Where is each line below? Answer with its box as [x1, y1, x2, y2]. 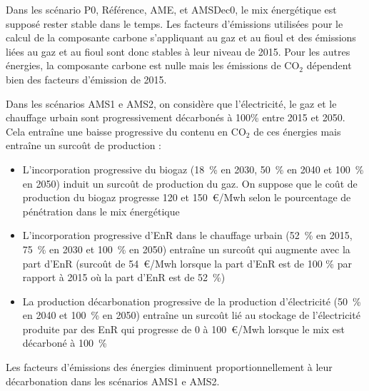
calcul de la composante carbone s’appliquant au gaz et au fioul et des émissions [6, 30, 356, 45]
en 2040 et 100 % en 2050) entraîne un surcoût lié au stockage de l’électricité [22, 308, 360, 323]
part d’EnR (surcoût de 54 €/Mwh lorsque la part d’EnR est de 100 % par [22, 255, 352, 270]
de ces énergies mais [253, 123, 341, 138]
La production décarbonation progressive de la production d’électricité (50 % [22, 293, 361, 308]
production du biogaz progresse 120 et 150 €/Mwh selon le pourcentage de [22, 190, 351, 205]
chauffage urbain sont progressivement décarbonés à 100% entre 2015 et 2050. [6, 110, 345, 125]
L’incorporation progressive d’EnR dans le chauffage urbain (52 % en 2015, [22, 228, 353, 243]
